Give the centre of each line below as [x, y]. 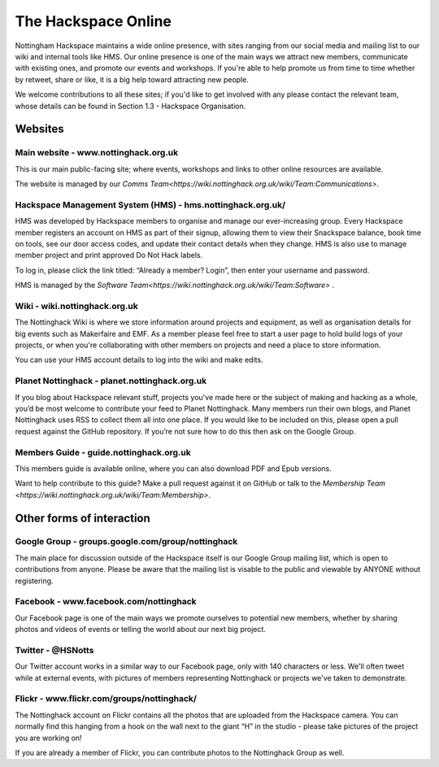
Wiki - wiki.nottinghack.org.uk [76, 306]
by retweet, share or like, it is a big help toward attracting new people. [132, 79]
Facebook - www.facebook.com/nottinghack [106, 602]
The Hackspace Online [93, 21]
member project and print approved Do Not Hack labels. [109, 255]
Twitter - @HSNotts [54, 650]
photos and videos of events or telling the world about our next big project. [140, 630]
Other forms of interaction [83, 518]
